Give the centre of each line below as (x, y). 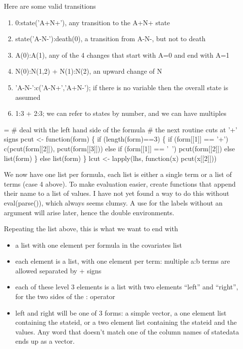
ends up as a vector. (45, 341)
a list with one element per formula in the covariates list (99, 245)
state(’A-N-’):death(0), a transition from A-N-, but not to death (110, 39)
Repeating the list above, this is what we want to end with (91, 229)
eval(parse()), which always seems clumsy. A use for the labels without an (113, 202)
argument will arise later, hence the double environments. (89, 212)
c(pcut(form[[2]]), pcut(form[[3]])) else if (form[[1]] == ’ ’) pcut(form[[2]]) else (120, 148)
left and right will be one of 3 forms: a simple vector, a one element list (121, 312)
